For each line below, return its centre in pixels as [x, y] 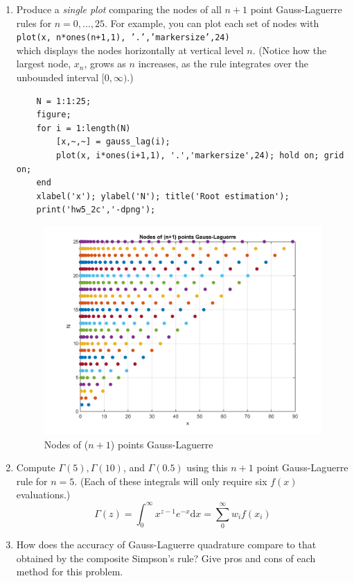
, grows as [105, 64]
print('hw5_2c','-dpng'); [96, 210]
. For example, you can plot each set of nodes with [212, 23]
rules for [34, 23]
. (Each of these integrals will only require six [171, 481]
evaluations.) [43, 495]
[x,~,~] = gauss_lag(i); [113, 142]
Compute [36, 467]
